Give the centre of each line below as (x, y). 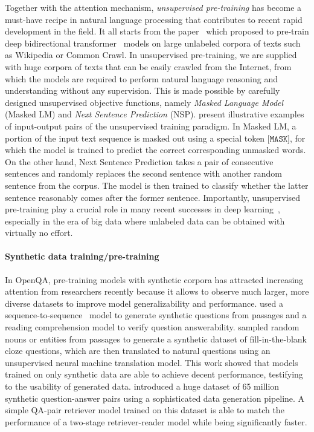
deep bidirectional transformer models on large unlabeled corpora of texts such (153, 43)
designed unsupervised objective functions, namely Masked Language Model (144, 102)
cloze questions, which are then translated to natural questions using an (138, 351)
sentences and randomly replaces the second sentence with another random (144, 173)
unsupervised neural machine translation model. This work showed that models (152, 362)
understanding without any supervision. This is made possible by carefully (143, 90)
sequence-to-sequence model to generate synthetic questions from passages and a (156, 315)
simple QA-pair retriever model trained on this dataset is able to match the (145, 410)
